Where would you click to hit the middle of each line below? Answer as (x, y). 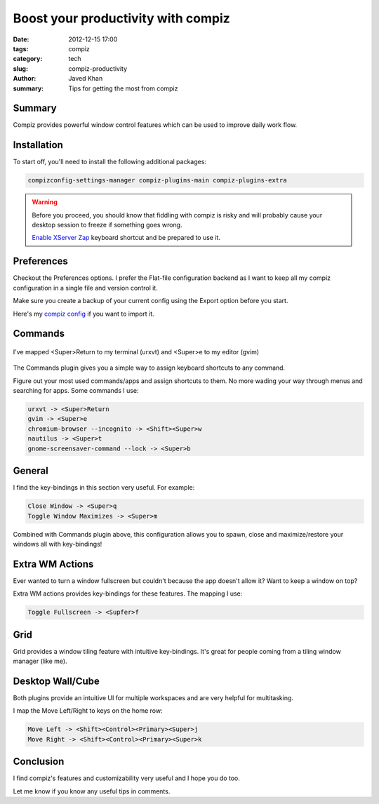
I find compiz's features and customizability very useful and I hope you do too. (126, 778)
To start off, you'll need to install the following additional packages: (110, 162)
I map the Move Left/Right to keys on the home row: (88, 711)
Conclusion (39, 762)
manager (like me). (40, 661)
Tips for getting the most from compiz (123, 88)
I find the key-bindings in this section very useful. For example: (104, 488)
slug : (20, 68)
